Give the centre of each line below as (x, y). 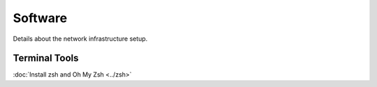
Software (40, 18)
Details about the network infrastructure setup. (80, 39)
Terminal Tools (46, 58)
